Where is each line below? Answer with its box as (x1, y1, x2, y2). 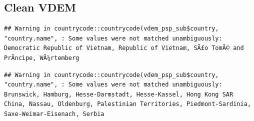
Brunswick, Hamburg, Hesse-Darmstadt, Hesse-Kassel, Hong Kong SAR (4, 90, 233, 98)
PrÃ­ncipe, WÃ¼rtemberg (4, 54, 79, 61)
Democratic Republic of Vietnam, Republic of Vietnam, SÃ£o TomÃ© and (4, 44, 244, 52)
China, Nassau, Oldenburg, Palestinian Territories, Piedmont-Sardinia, (4, 100, 251, 108)
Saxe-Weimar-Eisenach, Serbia (4, 110, 104, 117)
